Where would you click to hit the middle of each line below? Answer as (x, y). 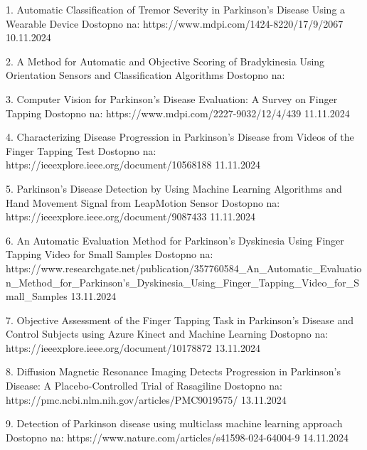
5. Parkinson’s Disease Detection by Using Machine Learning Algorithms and (174, 188)
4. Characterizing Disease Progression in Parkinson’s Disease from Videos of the (180, 137)
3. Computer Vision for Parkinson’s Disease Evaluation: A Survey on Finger (172, 98)
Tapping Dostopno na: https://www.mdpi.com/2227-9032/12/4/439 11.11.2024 (178, 113)
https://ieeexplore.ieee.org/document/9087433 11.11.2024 (131, 216)
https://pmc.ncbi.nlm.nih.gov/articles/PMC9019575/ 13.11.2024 (146, 399)
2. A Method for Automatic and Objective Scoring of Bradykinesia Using (165, 61)
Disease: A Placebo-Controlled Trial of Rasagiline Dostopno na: (144, 386)
